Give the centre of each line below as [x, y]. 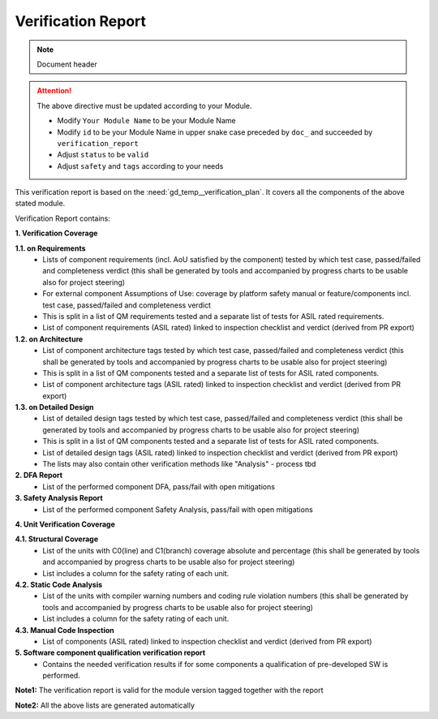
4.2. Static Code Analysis [59, 584]
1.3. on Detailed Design [54, 407]
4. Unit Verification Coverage [65, 524]
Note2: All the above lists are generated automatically [105, 705]
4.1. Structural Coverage [57, 539]
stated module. [40, 204]
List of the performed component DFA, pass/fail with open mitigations [159, 486]
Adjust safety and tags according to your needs [140, 166]
